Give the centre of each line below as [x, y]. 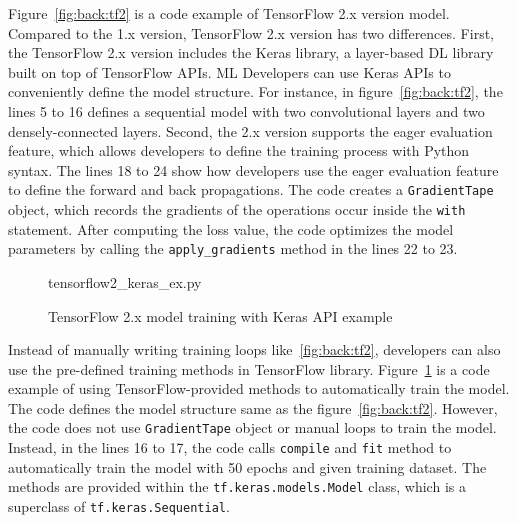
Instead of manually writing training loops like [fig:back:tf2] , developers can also [254, 349]
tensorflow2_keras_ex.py [125, 281]
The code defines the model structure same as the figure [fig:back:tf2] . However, [253, 407]
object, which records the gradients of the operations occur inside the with [237, 209]
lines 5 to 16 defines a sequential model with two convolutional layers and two [246, 110]
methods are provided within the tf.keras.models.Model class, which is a [237, 486]
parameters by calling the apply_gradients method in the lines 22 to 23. [233, 248]
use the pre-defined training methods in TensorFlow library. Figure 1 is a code [249, 368]
